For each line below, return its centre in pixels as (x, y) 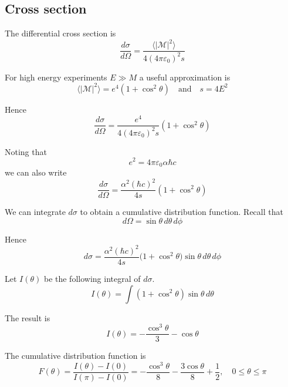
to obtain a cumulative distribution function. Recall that (182, 212)
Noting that (26, 151)
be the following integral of (92, 278)
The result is (28, 317)
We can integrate (35, 212)
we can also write (36, 172)
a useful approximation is (185, 77)
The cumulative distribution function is (75, 356)
